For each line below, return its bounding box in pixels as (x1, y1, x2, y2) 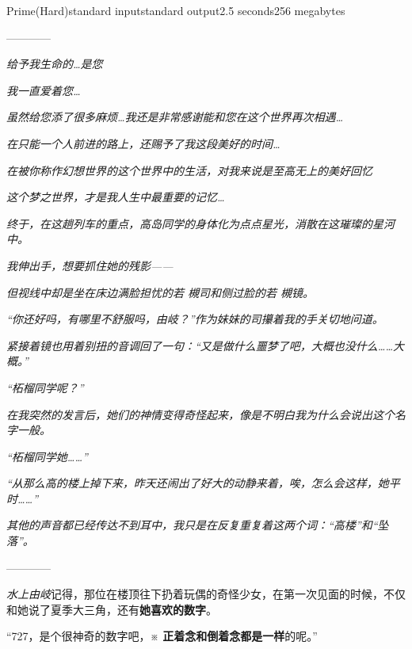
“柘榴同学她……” (6, 448, 88, 464)
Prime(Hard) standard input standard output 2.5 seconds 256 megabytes (6, 2, 345, 18)
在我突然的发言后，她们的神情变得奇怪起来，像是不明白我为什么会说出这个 (6, 406, 395, 422)
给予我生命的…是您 (6, 55, 103, 72)
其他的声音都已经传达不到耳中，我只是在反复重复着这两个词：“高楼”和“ (6, 517, 378, 533)
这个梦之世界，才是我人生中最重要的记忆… (6, 189, 225, 205)
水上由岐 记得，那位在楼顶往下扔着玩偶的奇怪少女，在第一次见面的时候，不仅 (6, 586, 406, 602)
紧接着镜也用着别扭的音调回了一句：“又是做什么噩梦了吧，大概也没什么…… (6, 337, 394, 353)
